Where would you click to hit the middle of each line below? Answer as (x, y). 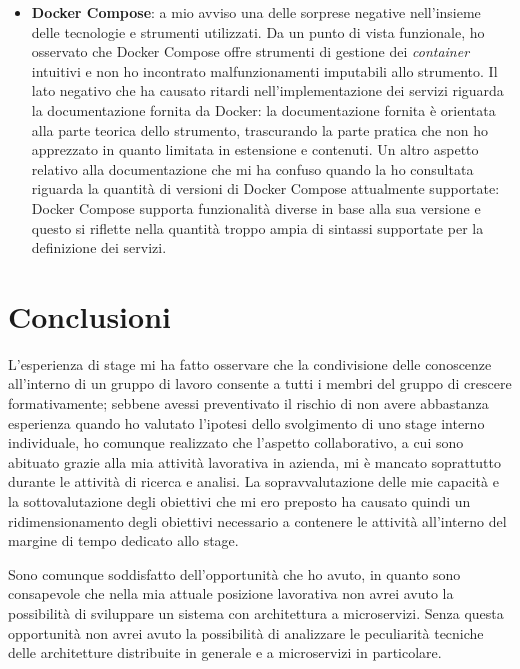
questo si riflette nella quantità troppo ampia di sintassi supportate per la (257, 227)
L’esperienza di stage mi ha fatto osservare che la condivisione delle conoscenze (250, 363)
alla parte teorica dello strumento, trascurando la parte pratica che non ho (260, 129)
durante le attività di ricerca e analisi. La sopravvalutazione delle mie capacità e (253, 481)
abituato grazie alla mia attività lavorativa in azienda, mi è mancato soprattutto (254, 461)
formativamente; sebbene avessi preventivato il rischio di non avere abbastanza (248, 403)
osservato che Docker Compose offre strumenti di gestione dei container (250, 51)
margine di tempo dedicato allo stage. (123, 540)
